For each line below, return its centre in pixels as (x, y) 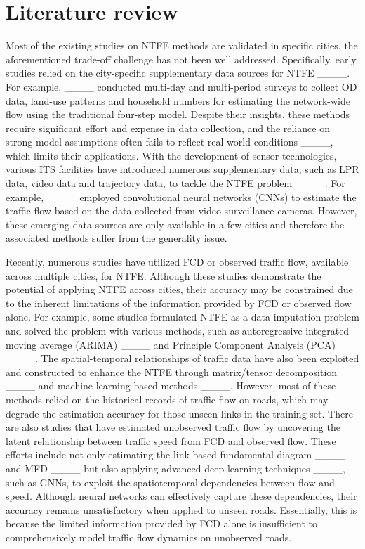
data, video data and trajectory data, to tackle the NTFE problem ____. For (175, 183)
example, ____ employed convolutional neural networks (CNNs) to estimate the (181, 196)
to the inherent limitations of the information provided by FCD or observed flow (179, 303)
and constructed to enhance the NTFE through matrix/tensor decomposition (172, 372)
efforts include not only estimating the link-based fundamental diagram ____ (175, 454)
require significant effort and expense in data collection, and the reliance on (168, 128)
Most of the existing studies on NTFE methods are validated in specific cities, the (182, 45)
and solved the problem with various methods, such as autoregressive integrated (178, 330)
